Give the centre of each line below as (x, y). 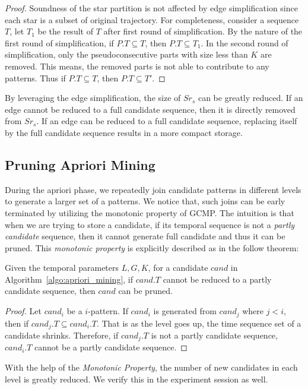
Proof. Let (23, 311)
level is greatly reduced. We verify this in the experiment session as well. (136, 379)
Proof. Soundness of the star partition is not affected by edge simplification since (151, 8)
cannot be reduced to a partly (217, 279)
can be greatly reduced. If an (250, 98)
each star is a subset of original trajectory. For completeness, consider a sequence (152, 19)
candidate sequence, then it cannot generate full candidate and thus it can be (145, 236)
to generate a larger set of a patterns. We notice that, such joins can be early (145, 201)
